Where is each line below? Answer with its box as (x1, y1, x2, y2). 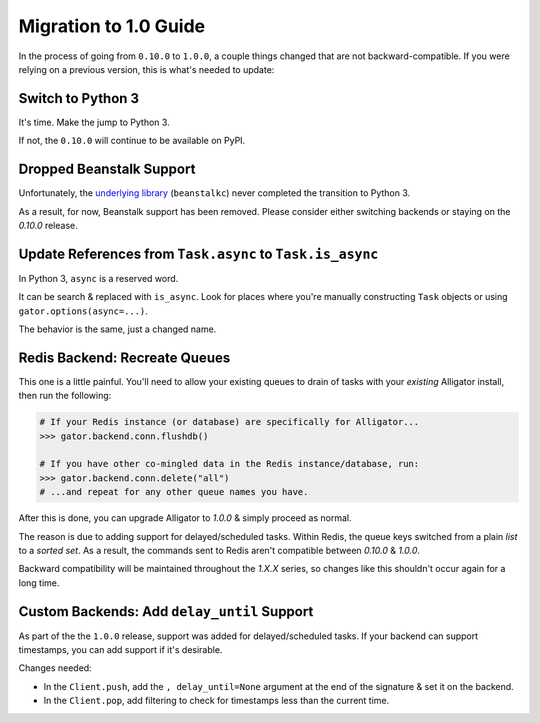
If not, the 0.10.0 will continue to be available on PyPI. (18, 135, 246, 147)
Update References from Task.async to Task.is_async (18, 245, 379, 262)
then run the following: (18, 390, 112, 402)
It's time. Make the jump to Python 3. (18, 116, 170, 128)
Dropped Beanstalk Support (18, 161, 196, 178)
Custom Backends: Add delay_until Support (18, 603, 314, 620)
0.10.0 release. (18, 219, 79, 231)
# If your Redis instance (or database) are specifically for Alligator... (39, 416, 420, 428)
